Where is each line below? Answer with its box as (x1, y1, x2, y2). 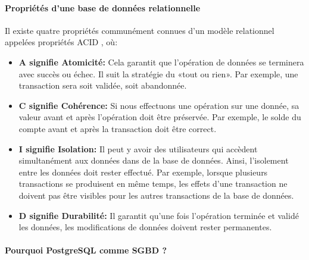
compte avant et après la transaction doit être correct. (18, 122, 217, 134)
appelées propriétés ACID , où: (5, 36, 118, 48)
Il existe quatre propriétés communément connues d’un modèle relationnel (5, 24, 274, 36)
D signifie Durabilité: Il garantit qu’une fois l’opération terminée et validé (18, 209, 299, 221)
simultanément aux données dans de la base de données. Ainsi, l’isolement (18, 154, 289, 167)
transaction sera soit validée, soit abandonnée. (18, 79, 187, 92)
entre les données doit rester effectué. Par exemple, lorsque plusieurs (18, 165, 268, 178)
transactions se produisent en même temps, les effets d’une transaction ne (18, 177, 288, 190)
